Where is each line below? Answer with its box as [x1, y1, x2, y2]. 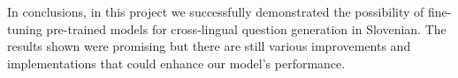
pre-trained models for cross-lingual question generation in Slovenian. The [46, 19, 447, 38]
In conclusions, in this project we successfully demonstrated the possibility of [7, 3, 424, 20]
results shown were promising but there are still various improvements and [7, 37, 411, 55]
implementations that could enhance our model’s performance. [7, 53, 346, 72]
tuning [7, 19, 42, 38]
